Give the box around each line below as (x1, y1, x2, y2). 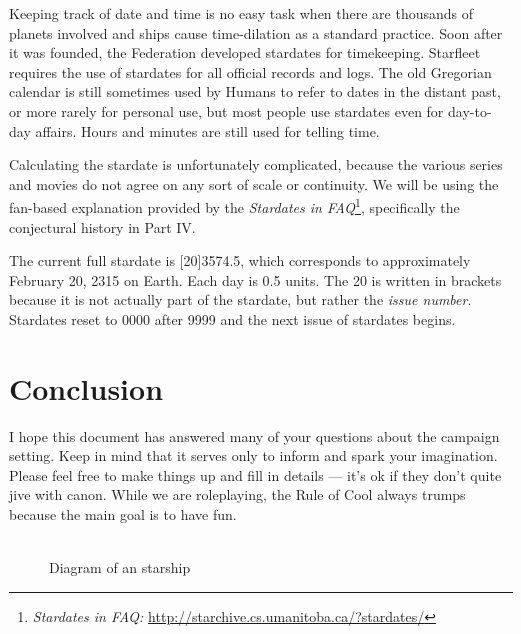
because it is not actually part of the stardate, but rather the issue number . (9, 289, 472, 310)
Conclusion (9, 367, 164, 408)
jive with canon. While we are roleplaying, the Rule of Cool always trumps (9, 484, 466, 505)
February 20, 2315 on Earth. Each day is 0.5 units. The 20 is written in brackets (9, 269, 502, 290)
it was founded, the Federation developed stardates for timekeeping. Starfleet (9, 42, 481, 63)
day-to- (448, 100, 492, 121)
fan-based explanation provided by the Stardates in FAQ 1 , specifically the (9, 194, 460, 217)
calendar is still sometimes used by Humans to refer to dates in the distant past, (9, 81, 501, 102)
